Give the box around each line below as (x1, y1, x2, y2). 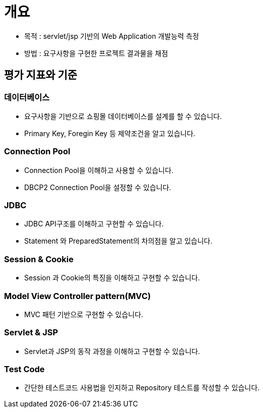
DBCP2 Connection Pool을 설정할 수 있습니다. (24, 183, 171, 192)
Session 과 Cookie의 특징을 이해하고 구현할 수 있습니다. (24, 273, 200, 282)
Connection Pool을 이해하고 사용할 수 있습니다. (24, 165, 174, 174)
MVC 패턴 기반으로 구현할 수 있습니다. (24, 310, 144, 319)
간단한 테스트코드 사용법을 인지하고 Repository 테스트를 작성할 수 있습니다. (24, 383, 260, 392)
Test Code (4, 364, 45, 375)
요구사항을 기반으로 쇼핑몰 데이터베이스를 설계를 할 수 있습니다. (24, 111, 222, 121)
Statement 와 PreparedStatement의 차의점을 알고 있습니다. (24, 237, 213, 246)
